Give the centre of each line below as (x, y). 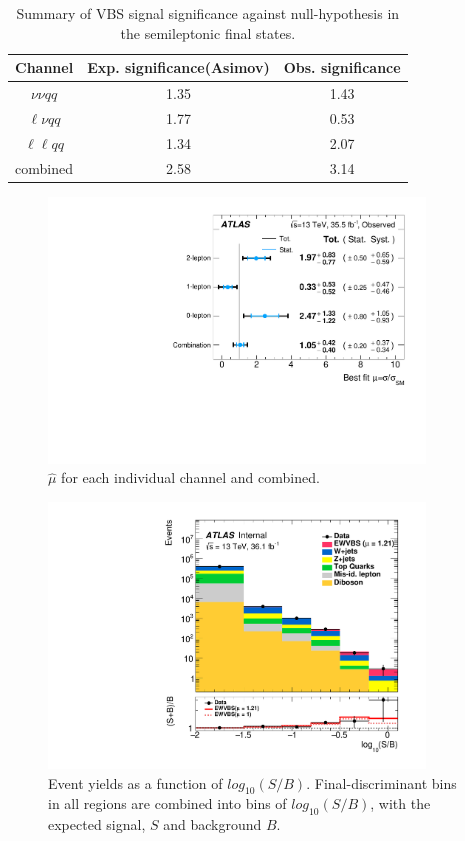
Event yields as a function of (135, 782)
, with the (400, 803)
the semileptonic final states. (208, 32)
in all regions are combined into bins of (167, 803)
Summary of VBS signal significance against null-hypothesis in (208, 13)
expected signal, (97, 824)
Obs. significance (342, 67)
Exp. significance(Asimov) (178, 67)
